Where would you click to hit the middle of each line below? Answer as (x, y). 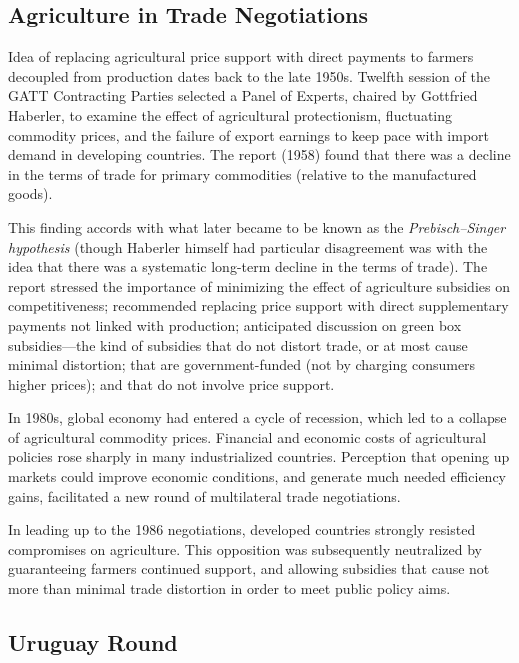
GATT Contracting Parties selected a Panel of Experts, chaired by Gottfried (243, 95)
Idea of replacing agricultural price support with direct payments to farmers (241, 56)
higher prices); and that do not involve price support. (171, 383)
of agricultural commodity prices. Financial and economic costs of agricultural (247, 436)
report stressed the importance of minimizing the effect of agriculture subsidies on (259, 285)
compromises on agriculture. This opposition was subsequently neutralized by (245, 548)
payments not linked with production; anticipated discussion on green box (235, 324)
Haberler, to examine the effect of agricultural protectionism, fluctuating (230, 114)
